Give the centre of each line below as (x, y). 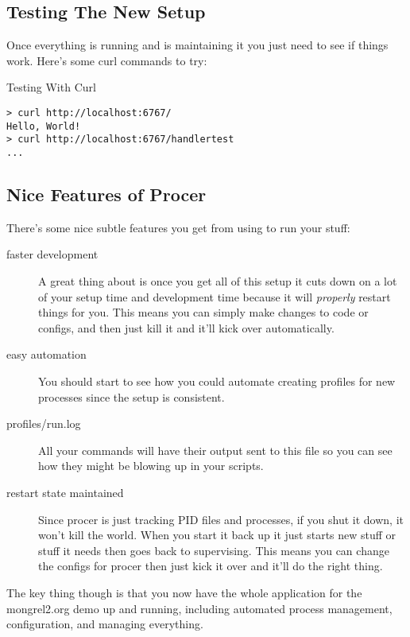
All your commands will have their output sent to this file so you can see (215, 450)
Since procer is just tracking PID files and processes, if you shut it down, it (221, 519)
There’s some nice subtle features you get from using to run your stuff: (178, 227)
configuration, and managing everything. (105, 624)
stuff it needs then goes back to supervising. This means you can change (214, 550)
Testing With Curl (51, 87)
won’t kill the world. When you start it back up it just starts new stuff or (217, 535)
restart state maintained (65, 492)
